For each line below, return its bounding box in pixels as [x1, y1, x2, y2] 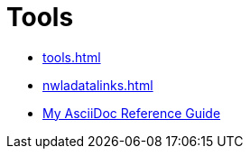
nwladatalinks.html [42, 77, 153, 93]
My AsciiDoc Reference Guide [42, 105, 221, 121]
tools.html [42, 49, 101, 65]
